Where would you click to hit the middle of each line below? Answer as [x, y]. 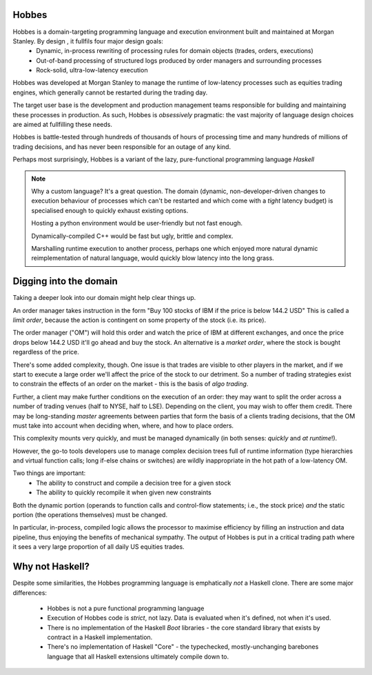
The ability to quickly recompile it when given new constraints [124, 492]
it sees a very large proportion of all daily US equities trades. [99, 547]
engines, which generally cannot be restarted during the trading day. [110, 92]
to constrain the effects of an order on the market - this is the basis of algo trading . [131, 384]
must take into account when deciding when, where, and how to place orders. [123, 425]
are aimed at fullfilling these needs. [63, 125]
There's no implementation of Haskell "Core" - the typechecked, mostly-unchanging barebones [183, 647]
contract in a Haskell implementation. [100, 637]
